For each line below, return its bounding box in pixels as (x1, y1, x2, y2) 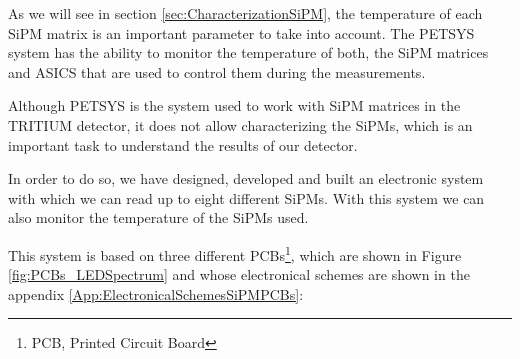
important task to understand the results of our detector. (8, 134, 358, 155)
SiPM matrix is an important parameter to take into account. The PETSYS (8, 22, 475, 43)
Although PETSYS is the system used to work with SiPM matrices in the (8, 95, 461, 116)
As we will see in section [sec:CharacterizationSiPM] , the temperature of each (8, 3, 483, 23)
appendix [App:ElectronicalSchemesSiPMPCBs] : (8, 283, 304, 304)
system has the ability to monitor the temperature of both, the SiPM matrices (8, 42, 489, 63)
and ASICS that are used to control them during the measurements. (8, 61, 426, 82)
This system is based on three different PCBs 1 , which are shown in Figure (8, 241, 462, 265)
